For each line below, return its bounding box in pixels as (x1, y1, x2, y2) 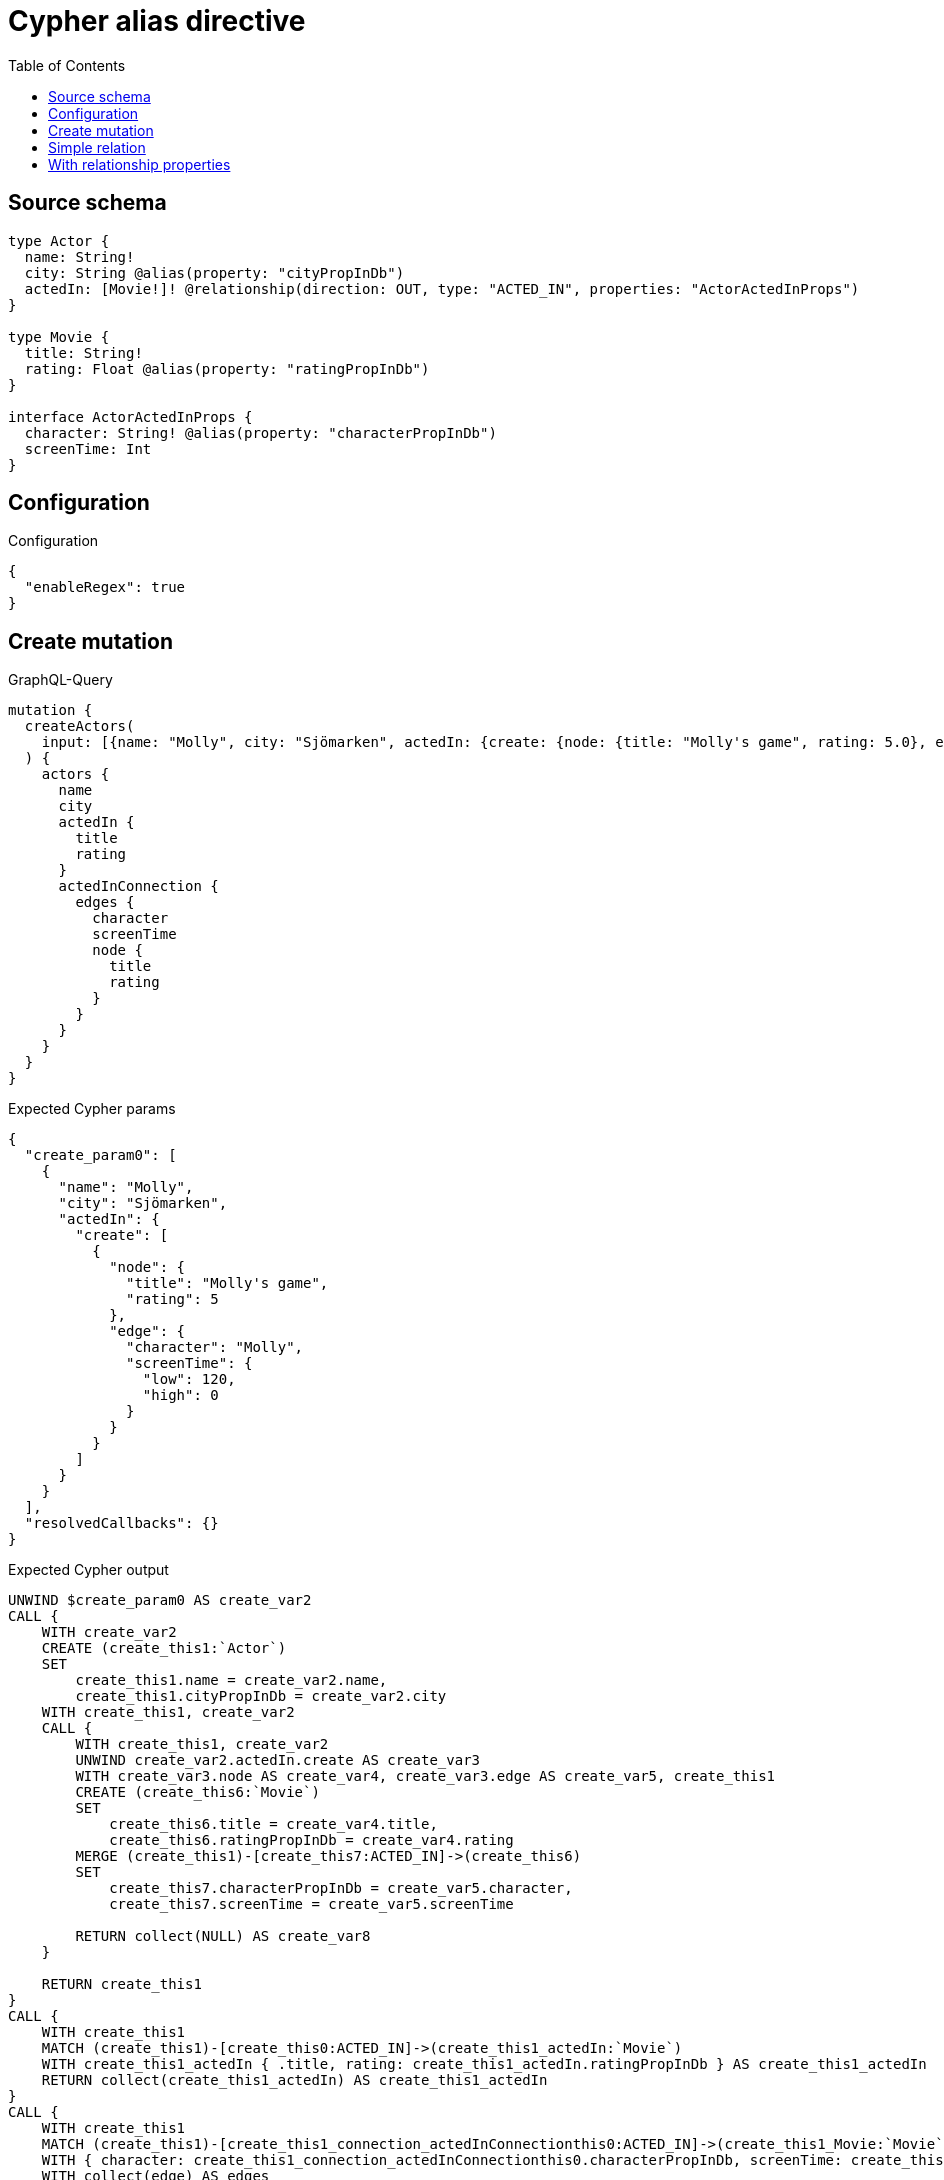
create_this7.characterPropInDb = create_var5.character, (109, 1880, 573, 1897)
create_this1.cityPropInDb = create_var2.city (75, 1688, 447, 1705)
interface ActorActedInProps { (8, 408, 253, 425)
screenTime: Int (24, 440, 152, 457)
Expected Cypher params (8, 1100, 176, 1118)
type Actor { (8, 232, 110, 249)
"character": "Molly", (126, 1339, 304, 1356)
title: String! (24, 344, 143, 361)
